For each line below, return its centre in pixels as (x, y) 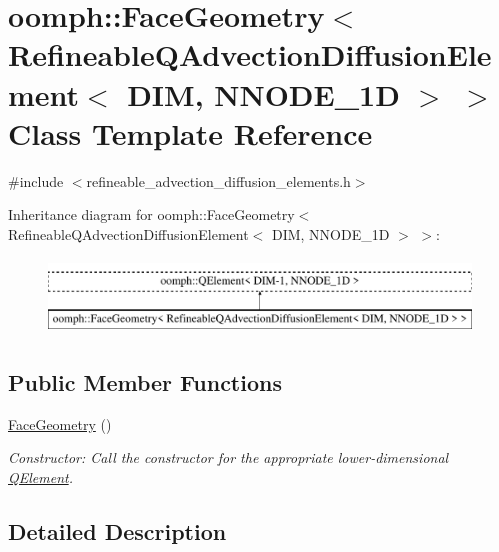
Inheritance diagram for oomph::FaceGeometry (151, 214)
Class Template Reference (190, 132)
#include (36, 180)
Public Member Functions (145, 382)
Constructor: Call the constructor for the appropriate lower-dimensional (228, 457)
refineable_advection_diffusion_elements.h (218, 180)
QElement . (40, 477)
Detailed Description (117, 531)
